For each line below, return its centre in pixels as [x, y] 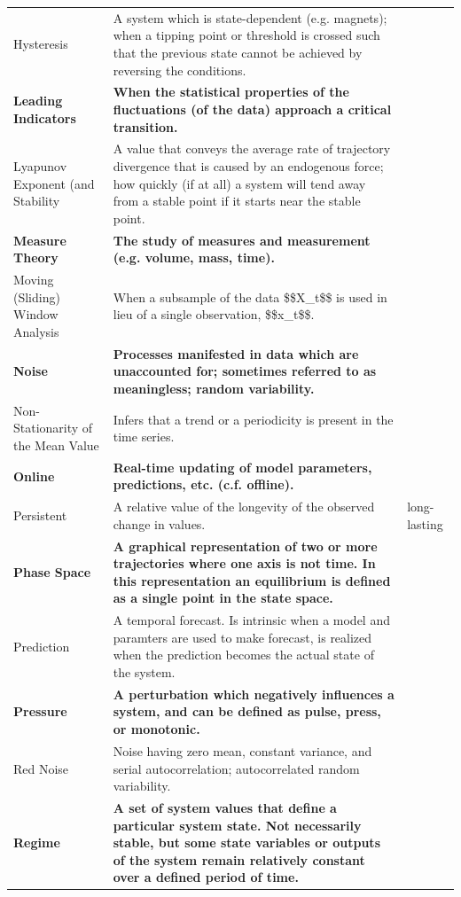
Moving [34, 280]
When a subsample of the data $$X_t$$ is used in [250, 296]
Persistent [40, 515]
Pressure [40, 711]
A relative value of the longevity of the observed [244, 507]
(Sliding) [37, 296]
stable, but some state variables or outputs [246, 842]
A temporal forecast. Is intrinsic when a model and [251, 620]
